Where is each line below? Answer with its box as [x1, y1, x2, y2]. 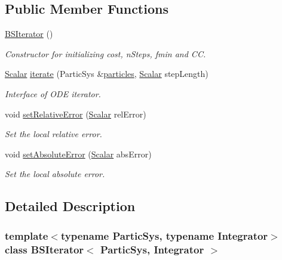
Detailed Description [5, 197, 136, 215]
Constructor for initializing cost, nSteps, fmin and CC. [5, 47, 206, 60]
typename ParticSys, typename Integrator [60, 228, 268, 243]
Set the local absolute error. [5, 168, 105, 180]
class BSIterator [5, 242, 84, 256]
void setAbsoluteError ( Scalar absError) [5, 147, 152, 160]
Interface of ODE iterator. [5, 87, 101, 100]
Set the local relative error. [5, 128, 102, 140]
